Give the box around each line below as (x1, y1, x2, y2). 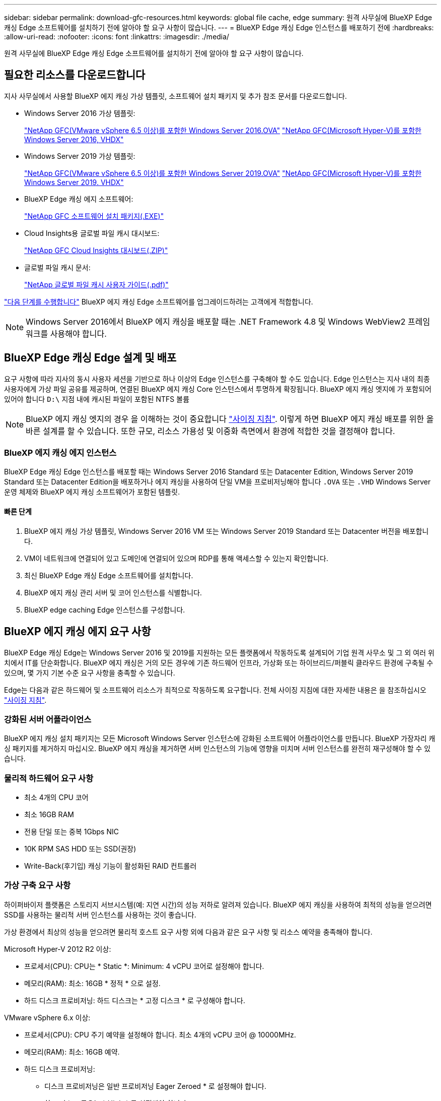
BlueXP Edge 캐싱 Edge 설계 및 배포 (4, 351, 177, 364)
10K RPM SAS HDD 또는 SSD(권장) (24, 844, 136, 853)
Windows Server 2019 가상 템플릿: (24, 151, 135, 160)
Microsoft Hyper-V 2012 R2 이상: (4, 944, 111, 953)
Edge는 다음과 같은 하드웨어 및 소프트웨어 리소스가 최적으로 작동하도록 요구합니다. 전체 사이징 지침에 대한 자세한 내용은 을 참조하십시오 (4, 685, 426, 694)
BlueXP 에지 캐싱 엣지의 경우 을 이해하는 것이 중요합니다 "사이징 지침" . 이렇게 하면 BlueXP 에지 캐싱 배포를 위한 (26, 413, 424, 424)
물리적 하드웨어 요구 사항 (4, 773, 94, 783)
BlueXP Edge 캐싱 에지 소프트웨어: (24, 194, 133, 203)
